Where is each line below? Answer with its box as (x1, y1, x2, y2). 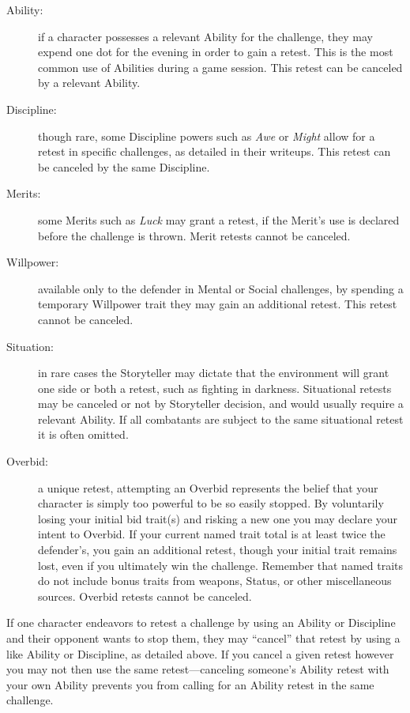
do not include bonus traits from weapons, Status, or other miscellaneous (38, 572, 392, 589)
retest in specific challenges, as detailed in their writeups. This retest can (38, 143, 391, 160)
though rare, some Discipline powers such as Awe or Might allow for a (38, 127, 375, 144)
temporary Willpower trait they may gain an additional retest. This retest (38, 296, 397, 312)
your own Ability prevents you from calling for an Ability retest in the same (6, 676, 374, 692)
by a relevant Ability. (38, 74, 141, 91)
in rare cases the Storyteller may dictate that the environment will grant (38, 364, 389, 381)
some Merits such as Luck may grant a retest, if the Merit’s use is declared (38, 211, 400, 228)
